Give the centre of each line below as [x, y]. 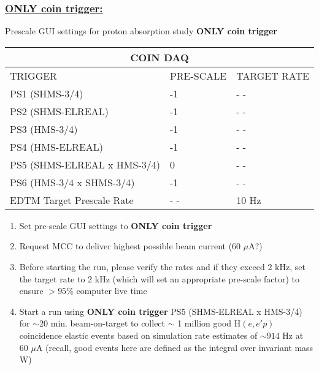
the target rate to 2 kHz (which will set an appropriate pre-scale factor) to [159, 278]
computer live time [112, 291]
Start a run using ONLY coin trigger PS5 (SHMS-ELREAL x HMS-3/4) [161, 311]
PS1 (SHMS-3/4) [47, 93]
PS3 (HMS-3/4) [44, 129]
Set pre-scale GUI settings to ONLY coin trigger [116, 225]
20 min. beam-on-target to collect [102, 323]
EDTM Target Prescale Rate [72, 200]
